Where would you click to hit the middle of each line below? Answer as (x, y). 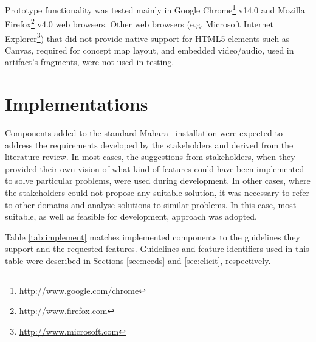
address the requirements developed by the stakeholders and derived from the (149, 145)
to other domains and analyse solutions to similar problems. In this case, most (151, 204)
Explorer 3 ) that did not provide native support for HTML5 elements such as (147, 37)
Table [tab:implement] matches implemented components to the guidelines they (153, 236)
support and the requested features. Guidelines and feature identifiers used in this (157, 249)
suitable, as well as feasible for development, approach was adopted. (131, 216)
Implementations (77, 104)
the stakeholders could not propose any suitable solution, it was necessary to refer (157, 193)
